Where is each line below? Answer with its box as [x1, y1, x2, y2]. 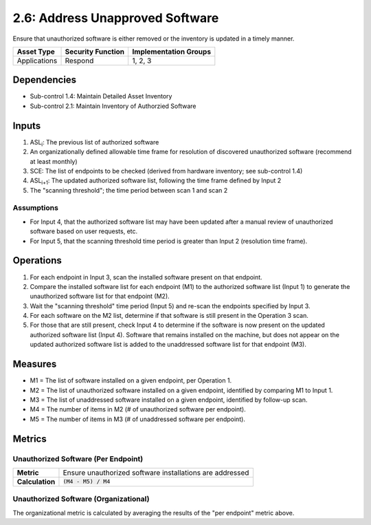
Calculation [16, 477, 56, 486]
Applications [16, 56, 58, 65]
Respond [65, 56, 94, 65]
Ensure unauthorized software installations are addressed [63, 468, 249, 478]
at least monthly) [30, 157, 78, 165]
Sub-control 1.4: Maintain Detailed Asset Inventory [30, 92, 172, 100]
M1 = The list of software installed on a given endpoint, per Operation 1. [30, 376, 232, 385]
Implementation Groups [132, 47, 212, 56]
